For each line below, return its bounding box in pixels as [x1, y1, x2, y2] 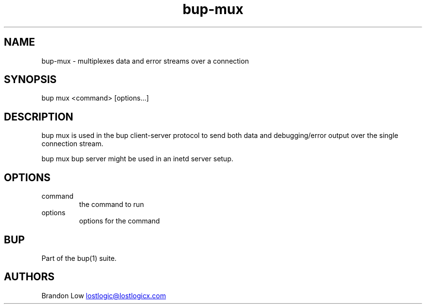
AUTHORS [4, 271, 55, 283]
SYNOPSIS [4, 73, 57, 86]
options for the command [79, 217, 160, 225]
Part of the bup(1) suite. [41, 254, 117, 262]
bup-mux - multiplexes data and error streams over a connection [41, 56, 249, 65]
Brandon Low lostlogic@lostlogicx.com [41, 291, 166, 300]
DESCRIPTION [4, 110, 73, 123]
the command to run [79, 200, 144, 209]
